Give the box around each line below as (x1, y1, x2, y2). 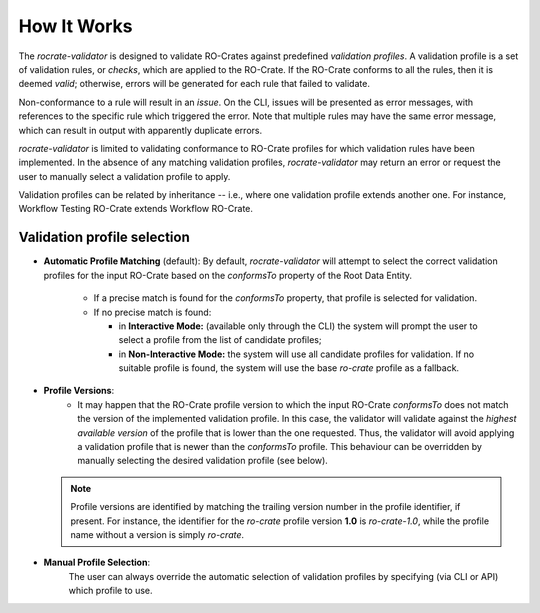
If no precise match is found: (93, 306, 212, 318)
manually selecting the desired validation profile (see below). (77, 455, 329, 467)
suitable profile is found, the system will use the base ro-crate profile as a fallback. (118, 362, 460, 374)
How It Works (18, 15, 133, 37)
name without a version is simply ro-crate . (70, 529, 245, 540)
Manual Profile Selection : (43, 556, 150, 569)
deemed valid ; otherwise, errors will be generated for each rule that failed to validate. (18, 78, 370, 90)
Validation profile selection (18, 229, 190, 246)
